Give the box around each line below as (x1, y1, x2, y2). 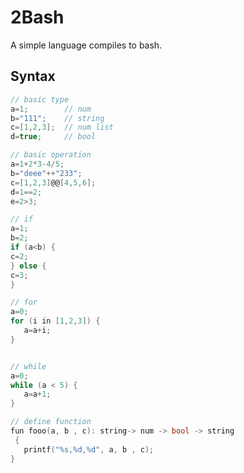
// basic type (10, 94, 70, 105)
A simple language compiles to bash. (10, 39, 163, 51)
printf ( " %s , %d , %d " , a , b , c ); (23, 444, 155, 455)
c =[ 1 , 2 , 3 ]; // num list (10, 122, 114, 133)
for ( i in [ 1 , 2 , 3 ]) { (10, 316, 101, 326)
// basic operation (10, 150, 92, 160)
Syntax (10, 68, 56, 85)
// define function (10, 417, 92, 427)
